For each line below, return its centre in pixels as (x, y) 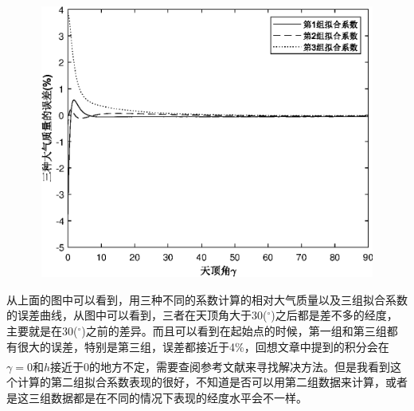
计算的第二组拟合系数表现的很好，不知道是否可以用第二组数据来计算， (201, 382)
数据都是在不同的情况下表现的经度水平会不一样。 (179, 397)
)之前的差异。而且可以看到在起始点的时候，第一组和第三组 (234, 330)
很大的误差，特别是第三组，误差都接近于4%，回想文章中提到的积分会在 (203, 346)
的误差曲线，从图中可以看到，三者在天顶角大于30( (137, 315)
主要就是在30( (42, 330)
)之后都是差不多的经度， (334, 315)
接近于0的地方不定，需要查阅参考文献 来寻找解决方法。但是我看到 (220, 366)
